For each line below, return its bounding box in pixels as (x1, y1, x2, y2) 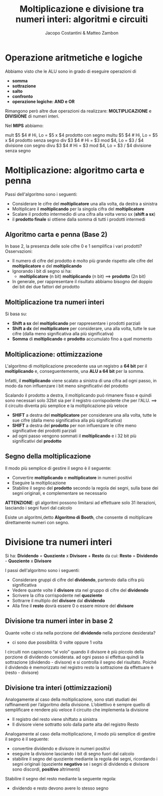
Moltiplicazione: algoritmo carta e (5, 164, 145, 176)
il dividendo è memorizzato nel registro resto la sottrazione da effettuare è (5, 664, 154, 670)
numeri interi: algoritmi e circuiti (15, 14, 148, 25)
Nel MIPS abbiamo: (5, 122, 44, 128)
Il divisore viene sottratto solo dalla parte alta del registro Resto (12, 721, 139, 728)
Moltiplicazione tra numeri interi (5, 298, 105, 306)
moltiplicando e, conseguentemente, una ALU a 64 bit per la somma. (5, 368, 145, 374)
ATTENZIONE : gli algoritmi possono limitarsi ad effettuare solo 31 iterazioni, (5, 499, 157, 506)
